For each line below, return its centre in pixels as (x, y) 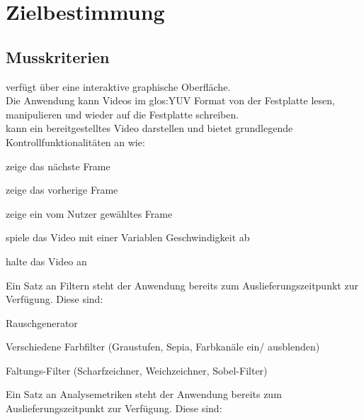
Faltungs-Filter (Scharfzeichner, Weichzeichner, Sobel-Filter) (137, 370)
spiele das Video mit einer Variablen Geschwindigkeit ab (128, 237)
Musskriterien (58, 56)
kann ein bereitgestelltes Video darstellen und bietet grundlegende (149, 128)
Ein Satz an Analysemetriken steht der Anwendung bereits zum (144, 394)
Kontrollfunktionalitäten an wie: (75, 142)
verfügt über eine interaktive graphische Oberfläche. (118, 86)
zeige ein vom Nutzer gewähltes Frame (89, 213)
